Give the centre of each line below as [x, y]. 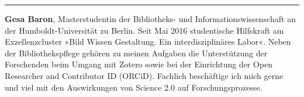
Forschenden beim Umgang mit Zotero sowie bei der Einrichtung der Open [139, 64]
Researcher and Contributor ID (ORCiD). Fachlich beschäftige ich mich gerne [144, 75]
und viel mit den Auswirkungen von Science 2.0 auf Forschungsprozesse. [134, 87]
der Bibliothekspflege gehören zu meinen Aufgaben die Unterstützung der [136, 53]
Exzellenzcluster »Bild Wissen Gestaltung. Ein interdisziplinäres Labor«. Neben [148, 42]
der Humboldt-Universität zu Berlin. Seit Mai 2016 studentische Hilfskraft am [144, 30]
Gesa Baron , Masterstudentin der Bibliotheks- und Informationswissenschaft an [150, 19]
